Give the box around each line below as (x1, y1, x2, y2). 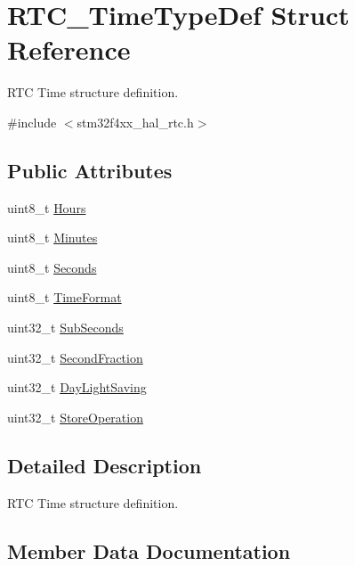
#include (7, 112, 57, 131)
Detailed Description (7, 451, 202, 479)
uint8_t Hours (7, 198, 86, 217)
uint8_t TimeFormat (7, 288, 122, 307)
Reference (7, 31, 131, 68)
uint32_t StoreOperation (7, 407, 143, 426)
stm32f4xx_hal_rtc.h (77, 112, 194, 131)
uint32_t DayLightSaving (7, 378, 147, 397)
